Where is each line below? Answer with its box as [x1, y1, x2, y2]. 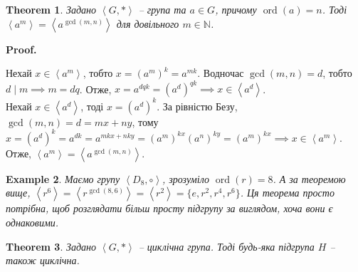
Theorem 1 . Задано [6, 2, 96, 16]
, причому [215, 2, 257, 16]
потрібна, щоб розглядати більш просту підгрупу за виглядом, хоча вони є [6, 201, 333, 216]
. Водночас [197, 66, 244, 80]
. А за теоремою [273, 171, 346, 186]
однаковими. [6, 215, 59, 230]
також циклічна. [6, 253, 80, 268]
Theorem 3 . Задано [6, 239, 96, 253]
